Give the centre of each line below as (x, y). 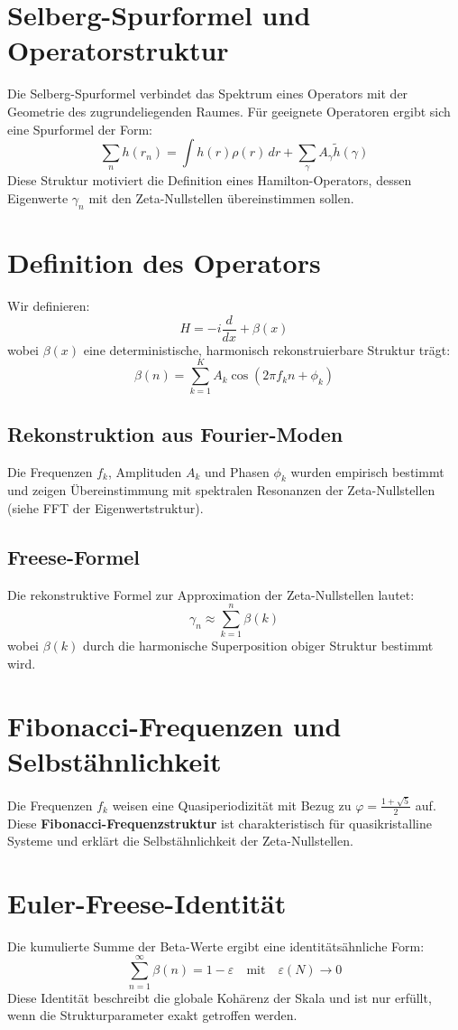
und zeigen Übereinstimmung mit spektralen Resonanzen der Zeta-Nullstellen (221, 490)
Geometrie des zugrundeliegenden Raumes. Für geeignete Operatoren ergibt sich (229, 111)
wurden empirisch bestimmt (367, 471)
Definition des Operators (164, 262)
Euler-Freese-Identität (147, 902)
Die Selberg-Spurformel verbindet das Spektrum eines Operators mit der (208, 94)
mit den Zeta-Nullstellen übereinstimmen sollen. (221, 198)
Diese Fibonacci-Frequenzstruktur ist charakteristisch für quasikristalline (220, 823)
